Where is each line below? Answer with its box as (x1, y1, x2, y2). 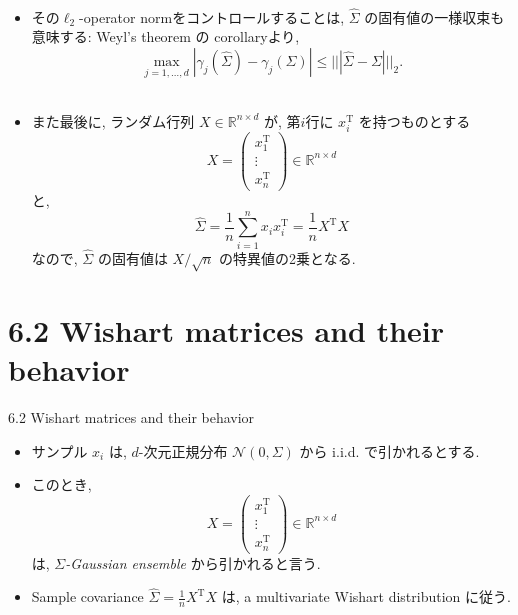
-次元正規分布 (138, 440, 228, 461)
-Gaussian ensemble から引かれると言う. (65, 552, 321, 573)
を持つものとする (358, 110, 471, 131)
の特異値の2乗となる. (219, 247, 356, 268)
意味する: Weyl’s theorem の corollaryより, (31, 26, 300, 47)
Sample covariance (31, 586, 144, 607)
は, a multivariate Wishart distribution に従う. (221, 586, 511, 607)
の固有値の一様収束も (364, 6, 505, 27)
